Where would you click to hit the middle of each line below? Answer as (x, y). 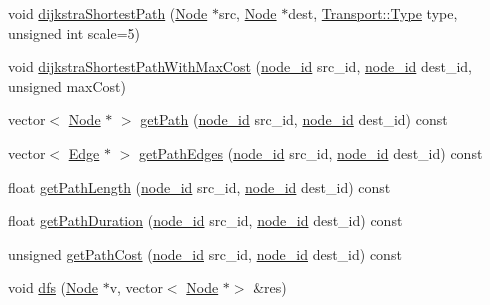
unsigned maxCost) (67, 85)
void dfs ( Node (53, 287)
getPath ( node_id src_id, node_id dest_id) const (294, 119)
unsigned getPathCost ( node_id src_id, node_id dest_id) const (205, 253)
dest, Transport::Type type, (373, 13)
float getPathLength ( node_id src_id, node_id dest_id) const (199, 186)
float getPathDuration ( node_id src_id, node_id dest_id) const (205, 220)
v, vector (136, 287)
